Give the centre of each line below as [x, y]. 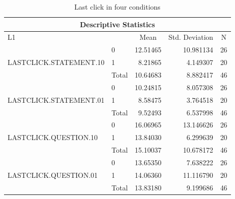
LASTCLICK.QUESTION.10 [53, 137]
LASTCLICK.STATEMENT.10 [56, 62]
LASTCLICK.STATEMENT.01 [56, 99]
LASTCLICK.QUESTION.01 [53, 175]
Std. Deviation [191, 37]
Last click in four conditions [117, 7]
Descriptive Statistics [117, 24]
